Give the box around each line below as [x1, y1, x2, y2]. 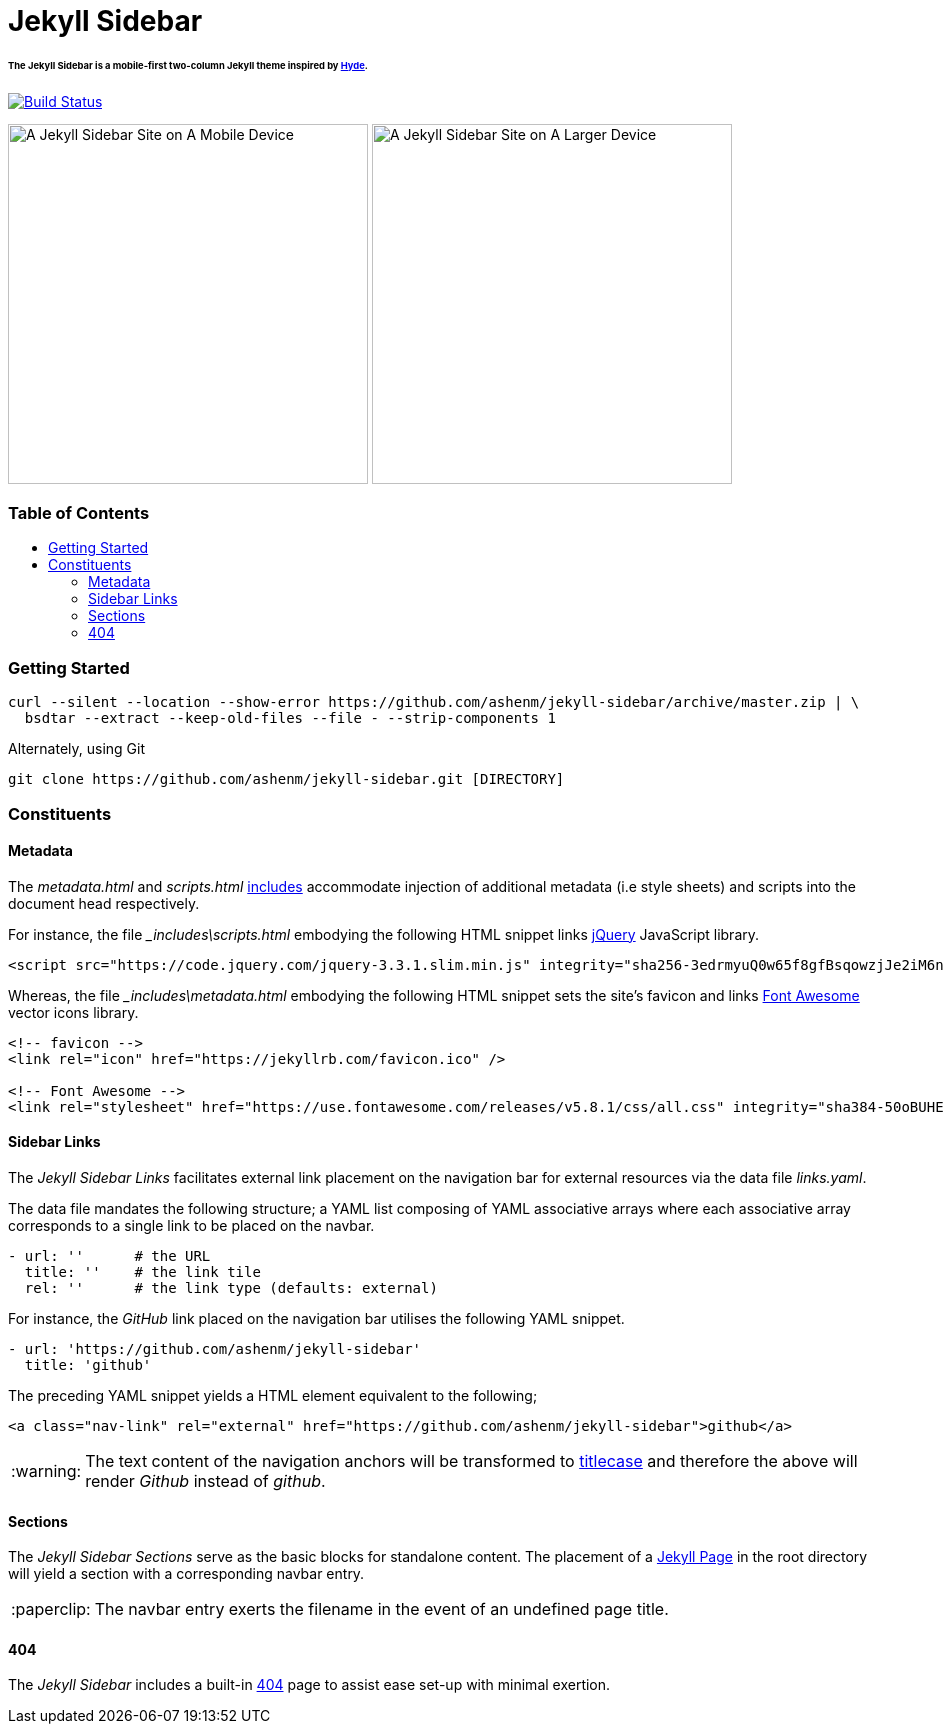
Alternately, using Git [8, 740, 146, 758]
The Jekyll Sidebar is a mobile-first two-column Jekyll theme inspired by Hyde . [8, 59, 368, 71]
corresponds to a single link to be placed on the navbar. [8, 1217, 375, 1234]
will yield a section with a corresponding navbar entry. [8, 1565, 365, 1583]
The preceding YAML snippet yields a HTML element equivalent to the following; [8, 1387, 538, 1404]
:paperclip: [11, 1599, 91, 1620]
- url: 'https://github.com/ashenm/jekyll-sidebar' [8, 1341, 422, 1357]
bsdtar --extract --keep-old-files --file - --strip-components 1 [24, 710, 556, 727]
